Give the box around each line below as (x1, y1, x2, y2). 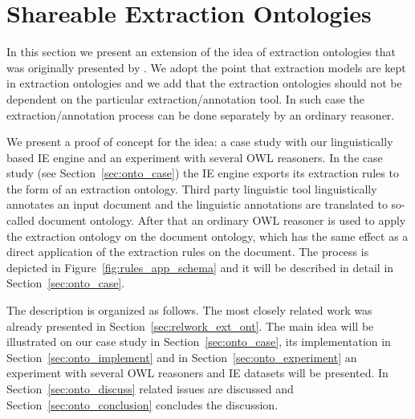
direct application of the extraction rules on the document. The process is (6, 243, 369, 260)
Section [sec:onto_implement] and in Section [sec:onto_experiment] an (6, 348, 357, 365)
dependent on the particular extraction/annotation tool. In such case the (6, 90, 364, 107)
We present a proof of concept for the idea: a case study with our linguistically (6, 133, 393, 150)
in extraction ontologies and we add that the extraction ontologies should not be (6, 75, 402, 92)
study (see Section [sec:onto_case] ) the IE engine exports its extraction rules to (6, 165, 399, 181)
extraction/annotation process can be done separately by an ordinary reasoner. (6, 106, 395, 123)
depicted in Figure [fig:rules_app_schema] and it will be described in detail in (6, 258, 394, 275)
